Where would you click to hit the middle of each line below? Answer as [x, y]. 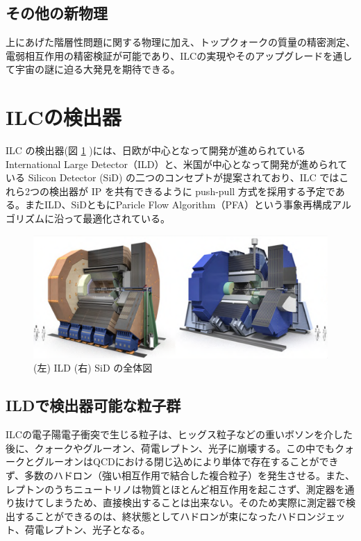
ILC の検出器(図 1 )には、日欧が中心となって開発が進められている [156, 150]
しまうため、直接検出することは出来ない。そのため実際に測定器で [195, 502]
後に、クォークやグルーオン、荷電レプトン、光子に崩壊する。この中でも [170, 448]
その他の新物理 [57, 13]
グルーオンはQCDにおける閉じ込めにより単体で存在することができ [186, 461]
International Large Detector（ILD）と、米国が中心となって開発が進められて [177, 164]
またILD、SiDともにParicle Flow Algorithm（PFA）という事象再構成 [178, 205]
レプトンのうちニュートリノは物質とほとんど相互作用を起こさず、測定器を [175, 489]
